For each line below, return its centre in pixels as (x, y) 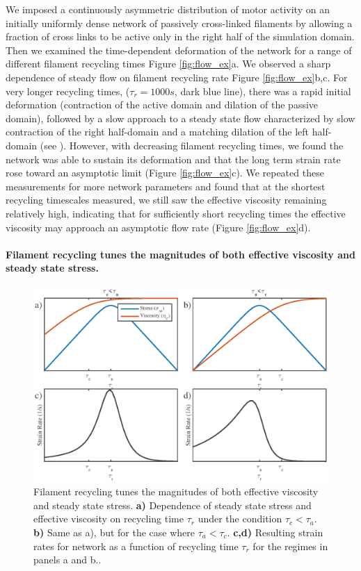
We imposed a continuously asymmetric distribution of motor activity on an (168, 9)
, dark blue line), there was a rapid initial (263, 91)
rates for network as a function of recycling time (136, 546)
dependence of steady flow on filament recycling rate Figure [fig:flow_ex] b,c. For (177, 77)
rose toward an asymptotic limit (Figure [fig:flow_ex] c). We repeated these (165, 173)
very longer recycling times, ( (68, 91)
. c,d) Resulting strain (275, 532)
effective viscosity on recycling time (109, 519)
